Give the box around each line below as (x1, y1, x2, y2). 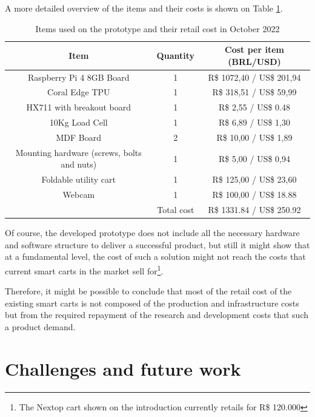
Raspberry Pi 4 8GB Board (28, 70, 130, 83)
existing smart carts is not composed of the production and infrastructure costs (5, 296, 299, 309)
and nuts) (61, 158, 97, 171)
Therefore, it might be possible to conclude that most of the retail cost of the (5, 285, 292, 297)
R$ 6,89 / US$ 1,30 (218, 116, 291, 129)
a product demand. (5, 320, 76, 333)
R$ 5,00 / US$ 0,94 (218, 152, 291, 164)
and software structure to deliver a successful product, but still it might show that (5, 238, 310, 251)
